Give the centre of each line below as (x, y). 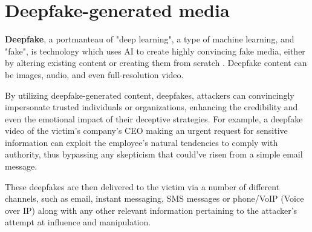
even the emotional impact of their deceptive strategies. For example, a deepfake (154, 118)
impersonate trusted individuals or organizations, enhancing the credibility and (151, 107)
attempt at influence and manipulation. (78, 222)
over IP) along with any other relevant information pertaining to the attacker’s (151, 210)
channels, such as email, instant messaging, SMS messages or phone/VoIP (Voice (154, 198)
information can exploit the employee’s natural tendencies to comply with (141, 142)
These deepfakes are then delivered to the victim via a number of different (142, 186)
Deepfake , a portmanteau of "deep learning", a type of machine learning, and (150, 39)
